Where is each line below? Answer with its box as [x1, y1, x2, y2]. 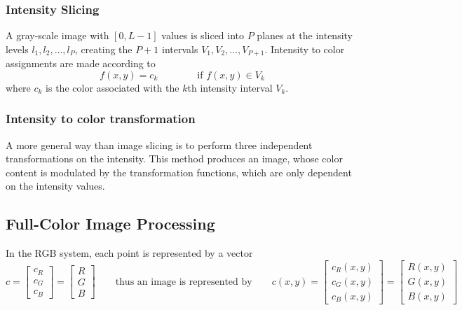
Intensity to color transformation [6, 110, 196, 127]
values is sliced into [161, 28, 245, 43]
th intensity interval [187, 80, 273, 94]
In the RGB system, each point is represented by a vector [6, 246, 253, 260]
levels [6, 41, 29, 56]
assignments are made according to [6, 56, 156, 71]
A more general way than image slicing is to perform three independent [6, 137, 313, 152]
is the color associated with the [46, 80, 179, 94]
